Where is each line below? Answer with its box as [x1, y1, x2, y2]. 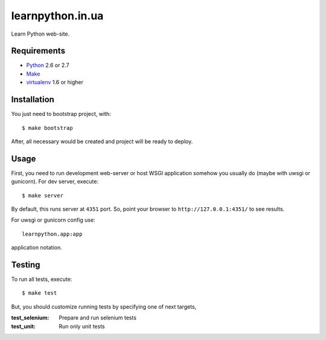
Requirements [11, 46, 66, 56]
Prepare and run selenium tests [59, 314, 137, 321]
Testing [11, 260, 40, 270]
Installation [11, 94, 54, 105]
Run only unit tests [59, 322, 105, 330]
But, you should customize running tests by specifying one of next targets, [11, 303, 197, 310]
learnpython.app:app [22, 230, 83, 237]
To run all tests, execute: [11, 275, 72, 283]
